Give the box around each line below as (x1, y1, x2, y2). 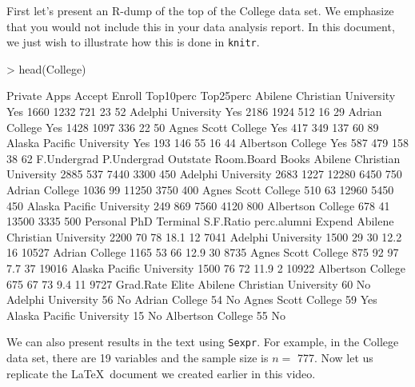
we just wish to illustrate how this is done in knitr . (6, 34, 260, 50)
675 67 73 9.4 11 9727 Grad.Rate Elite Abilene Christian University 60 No (6, 275, 371, 292)
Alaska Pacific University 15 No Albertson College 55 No (6, 306, 285, 323)
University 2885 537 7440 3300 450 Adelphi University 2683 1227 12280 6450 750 (6, 166, 402, 182)
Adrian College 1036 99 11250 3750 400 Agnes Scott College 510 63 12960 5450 (6, 182, 394, 197)
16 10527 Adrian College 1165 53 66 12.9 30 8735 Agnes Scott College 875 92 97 (6, 244, 399, 261)
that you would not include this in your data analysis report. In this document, (6, 18, 395, 34)
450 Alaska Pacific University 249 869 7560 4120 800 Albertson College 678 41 (6, 197, 390, 213)
